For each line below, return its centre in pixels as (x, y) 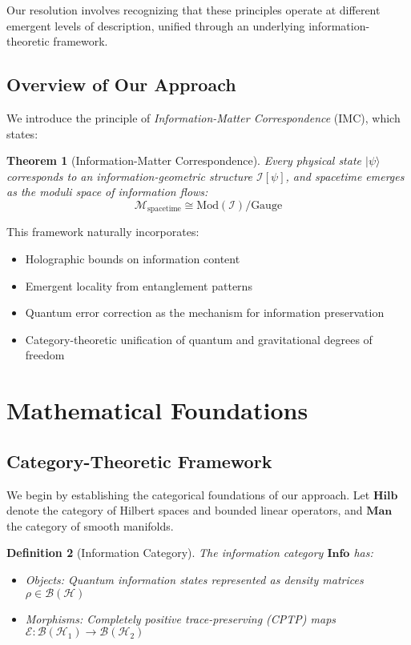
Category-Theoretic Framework (139, 461)
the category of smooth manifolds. (90, 525)
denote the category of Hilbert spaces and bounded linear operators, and (185, 510)
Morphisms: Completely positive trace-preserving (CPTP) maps (181, 618)
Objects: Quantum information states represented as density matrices (194, 579)
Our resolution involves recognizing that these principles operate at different (193, 10)
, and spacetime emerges (345, 176)
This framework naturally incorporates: (103, 232)
